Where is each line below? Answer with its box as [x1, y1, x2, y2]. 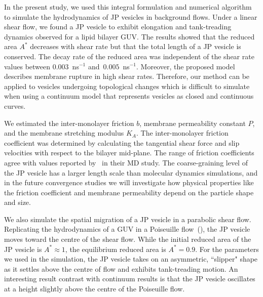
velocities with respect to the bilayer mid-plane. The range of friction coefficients [4, 147, 254, 158]
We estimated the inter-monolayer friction [4, 117, 134, 128]
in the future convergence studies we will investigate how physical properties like [4, 177, 254, 188]
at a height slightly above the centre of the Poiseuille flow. [4, 283, 185, 294]
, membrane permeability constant [139, 117, 246, 128]
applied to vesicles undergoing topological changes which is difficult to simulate [4, 80, 250, 91]
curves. [4, 100, 26, 111]
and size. [4, 197, 31, 207]
